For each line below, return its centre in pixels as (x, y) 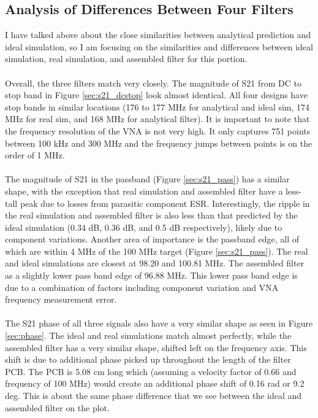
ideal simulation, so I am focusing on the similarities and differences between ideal (159, 46)
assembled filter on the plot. (57, 407)
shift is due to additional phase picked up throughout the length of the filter (148, 359)
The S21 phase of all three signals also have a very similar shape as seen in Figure (159, 323)
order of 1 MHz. (35, 155)
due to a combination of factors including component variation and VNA (142, 287)
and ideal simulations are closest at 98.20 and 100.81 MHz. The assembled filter (155, 263)
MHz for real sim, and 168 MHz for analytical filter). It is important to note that (157, 119)
